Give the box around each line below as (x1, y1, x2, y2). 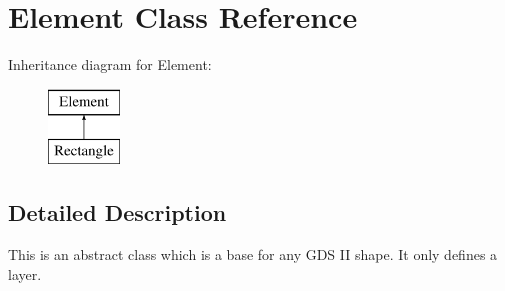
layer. (8, 263, 42, 284)
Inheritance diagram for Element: (8, 54, 212, 75)
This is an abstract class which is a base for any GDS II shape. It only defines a (8, 244, 498, 265)
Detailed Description (8, 197, 227, 228)
